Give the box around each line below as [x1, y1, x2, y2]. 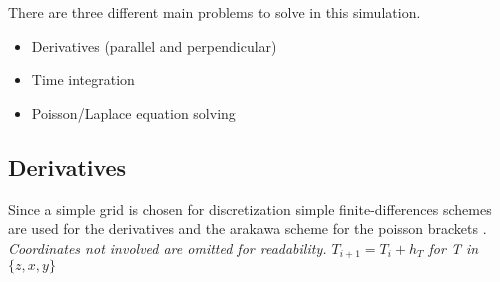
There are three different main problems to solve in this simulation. [8, 2, 421, 22]
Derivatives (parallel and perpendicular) [31, 35, 277, 56]
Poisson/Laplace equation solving [31, 102, 236, 123]
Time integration [31, 69, 135, 90]
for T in [428, 237, 479, 258]
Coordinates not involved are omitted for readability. [8, 237, 327, 258]
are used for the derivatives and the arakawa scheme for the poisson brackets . [8, 218, 487, 239]
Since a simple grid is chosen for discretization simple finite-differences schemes [8, 198, 492, 219]
